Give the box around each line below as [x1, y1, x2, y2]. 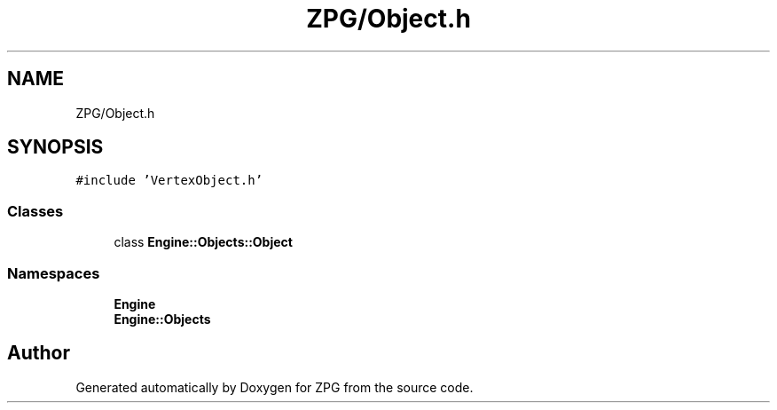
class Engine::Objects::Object [114, 234, 293, 250]
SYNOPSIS [7, 136, 104, 159]
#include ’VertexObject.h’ [75, 173, 263, 188]
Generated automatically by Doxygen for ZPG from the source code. [75, 379, 474, 395]
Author [7, 342, 70, 365]
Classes [7, 201, 64, 220]
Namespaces [7, 264, 100, 282]
